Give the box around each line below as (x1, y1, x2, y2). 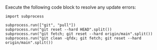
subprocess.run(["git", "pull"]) (5, 22, 76, 27)
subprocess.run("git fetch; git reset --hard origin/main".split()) (5, 31, 153, 36)
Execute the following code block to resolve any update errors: (5, 4, 136, 10)
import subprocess (5, 14, 44, 19)
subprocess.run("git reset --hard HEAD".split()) (5, 27, 112, 32)
